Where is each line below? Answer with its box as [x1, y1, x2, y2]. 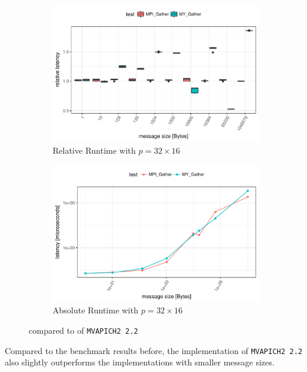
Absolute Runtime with [53, 304, 138, 316]
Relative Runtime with [53, 144, 136, 156]
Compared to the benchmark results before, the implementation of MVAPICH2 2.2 [5, 344, 303, 356]
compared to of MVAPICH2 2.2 [29, 324, 138, 337]
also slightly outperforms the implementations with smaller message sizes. [5, 356, 275, 368]
